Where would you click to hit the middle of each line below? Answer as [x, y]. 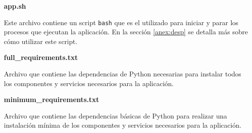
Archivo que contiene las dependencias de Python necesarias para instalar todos [123, 74]
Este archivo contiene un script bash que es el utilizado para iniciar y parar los [121, 22]
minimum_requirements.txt [52, 99]
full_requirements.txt [41, 57]
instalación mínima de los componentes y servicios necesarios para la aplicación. [123, 125]
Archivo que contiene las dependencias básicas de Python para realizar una [116, 115]
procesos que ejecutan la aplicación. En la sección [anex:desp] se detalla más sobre [126, 32]
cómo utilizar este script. [41, 41]
